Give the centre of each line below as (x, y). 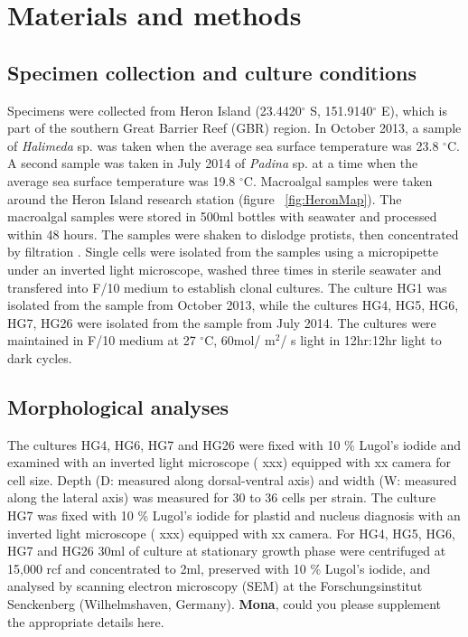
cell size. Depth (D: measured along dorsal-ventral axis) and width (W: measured (232, 479)
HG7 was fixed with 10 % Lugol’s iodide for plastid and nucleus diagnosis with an (234, 515)
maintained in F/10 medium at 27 (102, 340)
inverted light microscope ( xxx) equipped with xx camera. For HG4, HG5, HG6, (231, 533)
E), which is (414, 110)
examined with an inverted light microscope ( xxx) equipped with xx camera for (229, 462)
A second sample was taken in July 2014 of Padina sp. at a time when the (213, 163)
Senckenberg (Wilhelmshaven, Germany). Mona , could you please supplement (224, 604)
